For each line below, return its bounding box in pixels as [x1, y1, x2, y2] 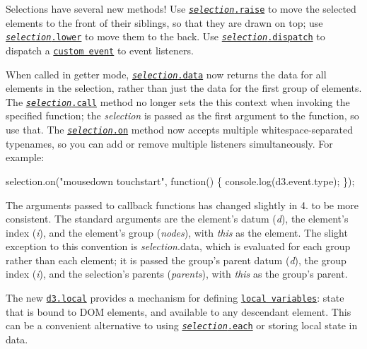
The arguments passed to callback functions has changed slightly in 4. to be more [6, 197, 359, 212]
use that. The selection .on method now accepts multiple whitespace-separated [6, 122, 354, 137]
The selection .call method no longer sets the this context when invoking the [6, 94, 350, 109]
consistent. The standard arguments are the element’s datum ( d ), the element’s [6, 211, 349, 226]
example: [6, 150, 45, 165]
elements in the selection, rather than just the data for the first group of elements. [6, 81, 362, 95]
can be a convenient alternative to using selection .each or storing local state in [6, 318, 358, 333]
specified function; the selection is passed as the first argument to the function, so [6, 108, 359, 123]
